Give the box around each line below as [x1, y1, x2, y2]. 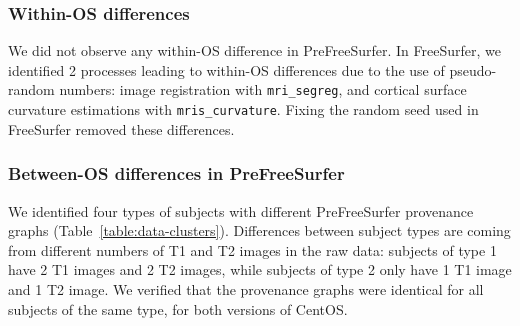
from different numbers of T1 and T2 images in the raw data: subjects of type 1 [8, 239, 497, 260]
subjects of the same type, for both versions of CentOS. [8, 298, 348, 319]
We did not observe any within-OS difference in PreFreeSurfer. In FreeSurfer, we [8, 40, 501, 61]
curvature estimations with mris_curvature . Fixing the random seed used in [8, 99, 479, 120]
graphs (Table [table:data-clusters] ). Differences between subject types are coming [8, 220, 511, 241]
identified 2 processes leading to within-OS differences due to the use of [8, 59, 445, 80]
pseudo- [449, 59, 497, 80]
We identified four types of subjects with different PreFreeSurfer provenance [8, 200, 474, 221]
